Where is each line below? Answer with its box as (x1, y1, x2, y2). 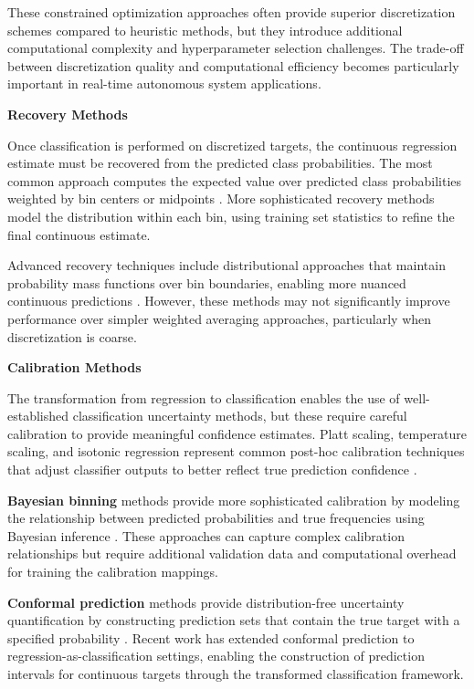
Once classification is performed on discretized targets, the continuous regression (7, 135, 458, 154)
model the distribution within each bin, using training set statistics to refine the (7, 206, 455, 225)
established (7, 406, 69, 425)
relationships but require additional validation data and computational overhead (7, 544, 457, 563)
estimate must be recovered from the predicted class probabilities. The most (7, 153, 433, 172)
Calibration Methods (7, 358, 142, 377)
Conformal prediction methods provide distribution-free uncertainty (7, 592, 405, 611)
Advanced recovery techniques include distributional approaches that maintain (7, 256, 446, 275)
